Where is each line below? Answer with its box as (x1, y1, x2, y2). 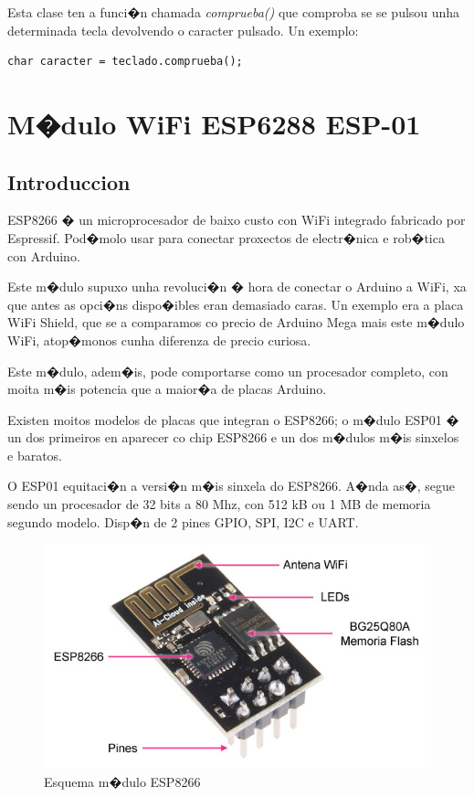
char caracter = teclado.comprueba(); (7, 55, 243, 69)
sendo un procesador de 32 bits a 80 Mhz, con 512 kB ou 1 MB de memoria (7, 494, 431, 514)
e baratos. (7, 445, 63, 464)
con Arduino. (7, 246, 80, 265)
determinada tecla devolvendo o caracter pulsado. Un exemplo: (7, 20, 359, 39)
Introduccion (7, 167, 131, 196)
